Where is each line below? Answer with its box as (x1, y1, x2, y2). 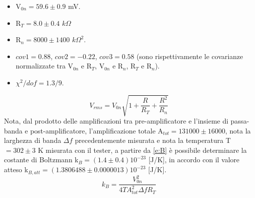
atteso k (4, 164, 28, 175)
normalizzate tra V (15, 61, 73, 71)
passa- (230, 116, 250, 126)
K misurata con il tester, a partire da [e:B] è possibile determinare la (38, 144, 247, 155)
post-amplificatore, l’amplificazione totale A (30, 125, 163, 135)
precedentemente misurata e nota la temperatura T (75, 135, 231, 145)
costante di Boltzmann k (4, 154, 78, 165)
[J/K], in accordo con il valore (148, 154, 240, 165)
